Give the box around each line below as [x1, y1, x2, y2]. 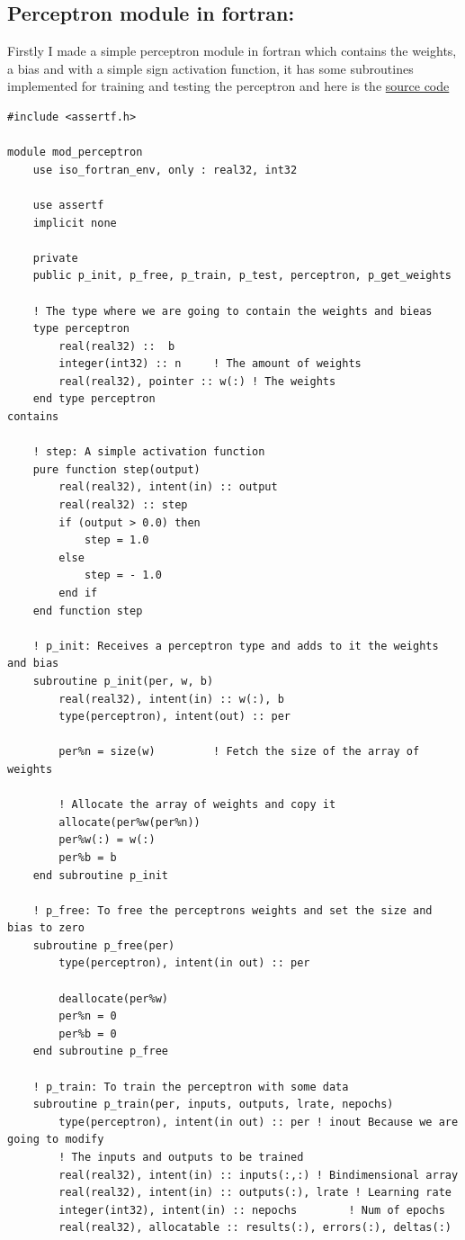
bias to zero [7, 921, 85, 935]
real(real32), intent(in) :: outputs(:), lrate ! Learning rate [58, 1186, 452, 1200]
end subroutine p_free [32, 1045, 168, 1058]
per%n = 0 [58, 1010, 117, 1023]
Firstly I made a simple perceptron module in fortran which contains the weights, [7, 41, 457, 60]
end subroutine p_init [32, 868, 168, 882]
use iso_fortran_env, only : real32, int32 [32, 163, 298, 176]
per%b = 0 [58, 1027, 117, 1040]
